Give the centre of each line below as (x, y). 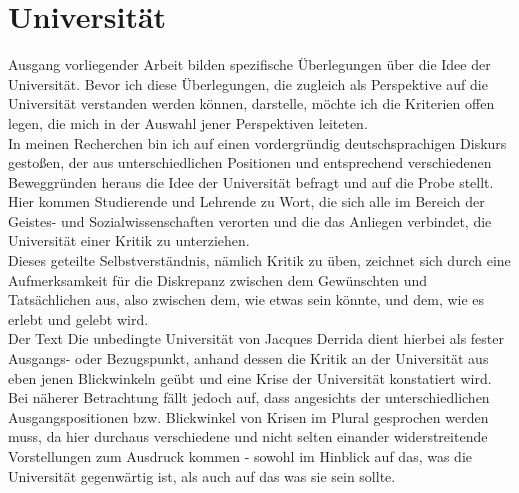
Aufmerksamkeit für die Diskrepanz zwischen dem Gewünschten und (218, 279)
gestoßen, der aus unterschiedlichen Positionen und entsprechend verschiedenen (250, 162)
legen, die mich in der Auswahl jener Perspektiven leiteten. (188, 122)
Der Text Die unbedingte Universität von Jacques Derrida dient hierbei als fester (256, 338)
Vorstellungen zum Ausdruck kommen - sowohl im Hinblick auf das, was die (240, 456)
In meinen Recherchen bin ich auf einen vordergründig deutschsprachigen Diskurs (257, 142)
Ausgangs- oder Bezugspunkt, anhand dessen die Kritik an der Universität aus (248, 358)
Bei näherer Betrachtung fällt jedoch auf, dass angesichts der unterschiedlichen (249, 397)
